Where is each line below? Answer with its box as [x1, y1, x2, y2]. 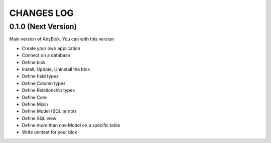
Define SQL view [22, 115, 57, 121]
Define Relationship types [22, 87, 75, 93]
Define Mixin [22, 101, 48, 107]
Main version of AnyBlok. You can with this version [9, 36, 114, 42]
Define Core [22, 94, 47, 100]
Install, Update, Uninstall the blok [22, 66, 90, 72]
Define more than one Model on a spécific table [22, 122, 120, 128]
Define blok [22, 59, 46, 65]
